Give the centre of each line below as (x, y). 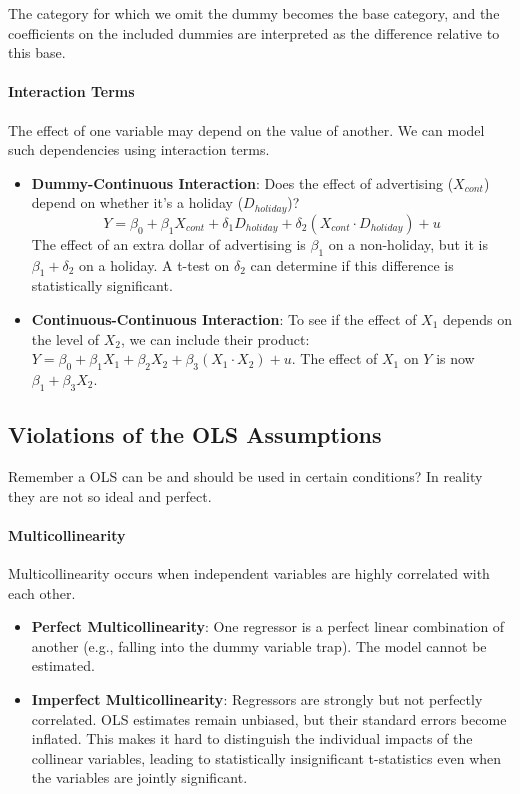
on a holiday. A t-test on (154, 264)
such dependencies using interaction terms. (139, 149)
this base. (37, 52)
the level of (65, 338)
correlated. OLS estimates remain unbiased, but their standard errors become (269, 718)
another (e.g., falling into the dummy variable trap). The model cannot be (259, 645)
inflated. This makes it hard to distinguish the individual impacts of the (252, 738)
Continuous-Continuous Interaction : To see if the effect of (224, 319)
